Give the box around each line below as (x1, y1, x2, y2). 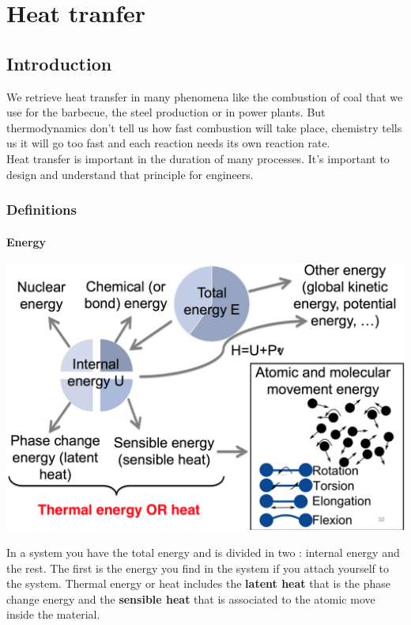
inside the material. (6, 606, 100, 623)
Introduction (6, 51, 112, 75)
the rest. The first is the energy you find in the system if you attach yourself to (6, 559, 389, 576)
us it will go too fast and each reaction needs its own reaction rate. (6, 135, 330, 151)
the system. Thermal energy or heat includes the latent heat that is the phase (6, 575, 391, 592)
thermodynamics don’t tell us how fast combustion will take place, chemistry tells (6, 119, 402, 135)
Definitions (6, 200, 77, 219)
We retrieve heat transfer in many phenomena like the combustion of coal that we (6, 88, 403, 105)
